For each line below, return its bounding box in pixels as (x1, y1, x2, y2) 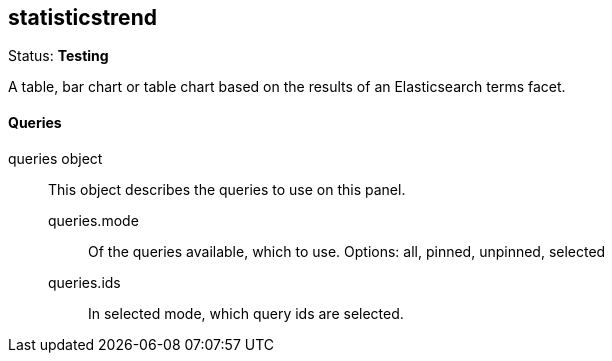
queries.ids (48, 273, 121, 291)
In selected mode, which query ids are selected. (88, 304, 404, 322)
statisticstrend (8, 5, 157, 30)
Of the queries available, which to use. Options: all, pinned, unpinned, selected (88, 242, 606, 260)
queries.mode (48, 211, 139, 229)
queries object (8, 149, 103, 167)
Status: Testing (8, 47, 109, 65)
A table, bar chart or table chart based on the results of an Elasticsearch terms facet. (8, 78, 566, 96)
